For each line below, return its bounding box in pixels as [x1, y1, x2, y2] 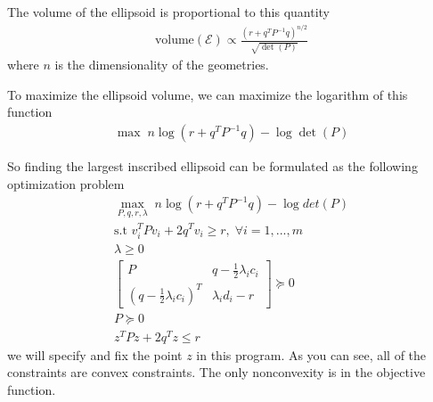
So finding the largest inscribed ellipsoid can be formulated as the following [7, 157, 418, 176]
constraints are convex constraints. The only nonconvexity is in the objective [7, 363, 426, 381]
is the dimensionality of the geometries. [54, 55, 269, 74]
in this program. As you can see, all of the [196, 345, 427, 364]
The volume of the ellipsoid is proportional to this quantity [7, 3, 331, 21]
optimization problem [7, 174, 125, 193]
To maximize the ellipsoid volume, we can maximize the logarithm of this [7, 85, 408, 103]
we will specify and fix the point [7, 345, 183, 364]
